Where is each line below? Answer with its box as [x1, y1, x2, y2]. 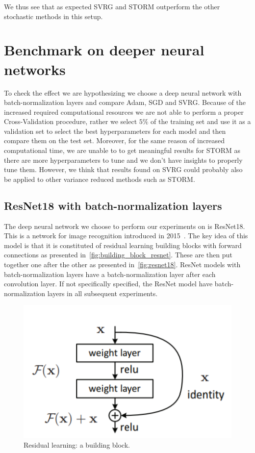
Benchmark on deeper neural [4, 40, 204, 60]
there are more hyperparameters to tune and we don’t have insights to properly [4, 154, 243, 165]
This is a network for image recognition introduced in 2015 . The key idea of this [4, 230, 248, 241]
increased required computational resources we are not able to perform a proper [4, 106, 244, 117]
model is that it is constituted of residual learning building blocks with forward [4, 240, 242, 250]
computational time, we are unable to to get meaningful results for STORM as [4, 145, 240, 155]
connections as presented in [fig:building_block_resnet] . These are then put [4, 250, 232, 260]
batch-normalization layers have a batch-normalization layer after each [4, 269, 216, 279]
